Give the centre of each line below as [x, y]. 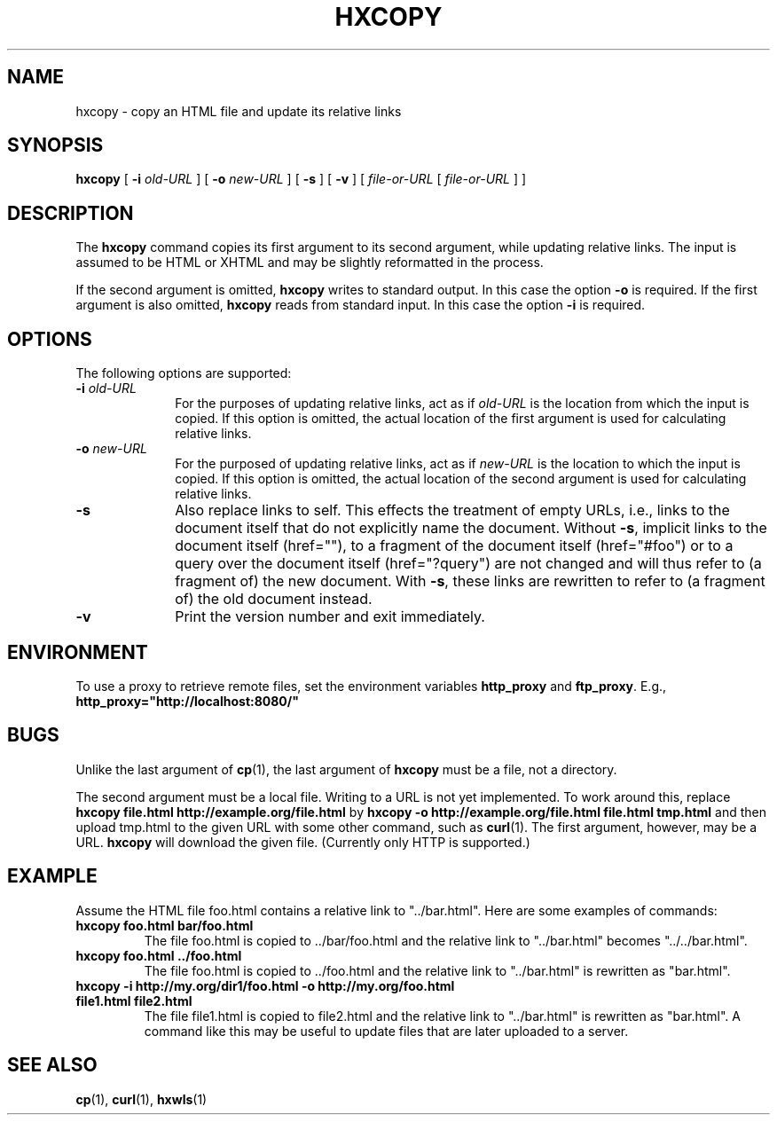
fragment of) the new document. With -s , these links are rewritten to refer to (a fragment [470, 581]
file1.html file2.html [134, 1000]
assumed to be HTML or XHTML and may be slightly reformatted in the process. [310, 263]
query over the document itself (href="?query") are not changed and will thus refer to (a [468, 564]
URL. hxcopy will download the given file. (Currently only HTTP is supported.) [303, 842]
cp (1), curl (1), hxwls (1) [141, 1099]
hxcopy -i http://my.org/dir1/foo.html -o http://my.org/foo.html [265, 985]
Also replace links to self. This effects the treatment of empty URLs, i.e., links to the [452, 510]
